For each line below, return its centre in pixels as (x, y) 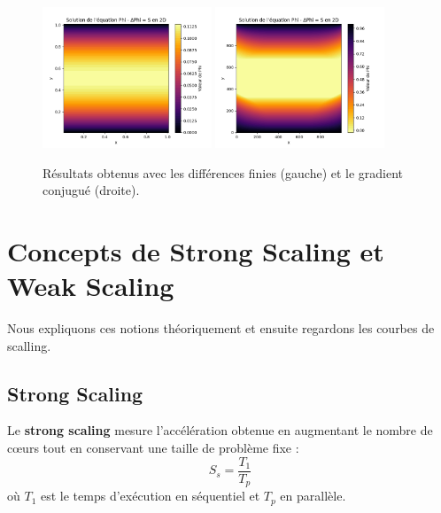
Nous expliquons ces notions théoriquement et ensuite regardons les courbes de (221, 328)
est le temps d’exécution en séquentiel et (150, 496)
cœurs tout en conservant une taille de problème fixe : (153, 448)
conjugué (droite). (91, 190)
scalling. (29, 345)
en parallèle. (313, 496)
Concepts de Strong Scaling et (196, 250)
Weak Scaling (91, 286)
